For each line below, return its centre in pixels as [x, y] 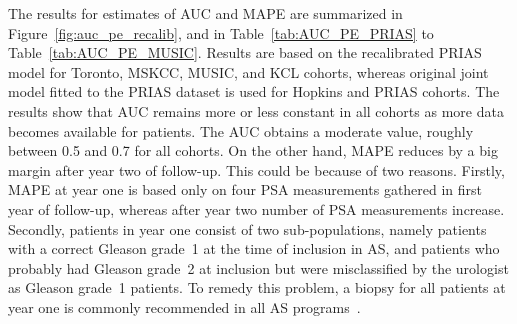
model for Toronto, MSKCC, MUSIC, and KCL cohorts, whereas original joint [248, 71]
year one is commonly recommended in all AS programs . [184, 306]
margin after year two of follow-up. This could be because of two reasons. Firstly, [256, 169]
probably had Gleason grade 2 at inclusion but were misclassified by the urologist [258, 267]
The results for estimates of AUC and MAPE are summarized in [205, 13]
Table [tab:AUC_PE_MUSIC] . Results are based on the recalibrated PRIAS [245, 52]
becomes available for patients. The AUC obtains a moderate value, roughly [241, 130]
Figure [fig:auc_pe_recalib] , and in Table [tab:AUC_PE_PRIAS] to [221, 32]
